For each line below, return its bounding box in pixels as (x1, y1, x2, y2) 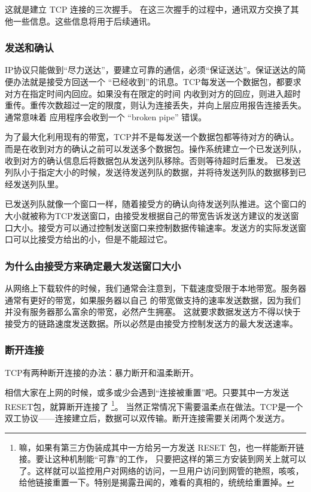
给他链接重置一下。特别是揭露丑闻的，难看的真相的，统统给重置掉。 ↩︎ (19, 476, 294, 488)
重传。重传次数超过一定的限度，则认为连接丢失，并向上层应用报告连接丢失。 (5, 99, 306, 111)
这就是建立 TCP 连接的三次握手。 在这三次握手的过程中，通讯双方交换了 (5, 3, 291, 15)
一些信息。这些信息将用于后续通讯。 (13, 14, 155, 27)
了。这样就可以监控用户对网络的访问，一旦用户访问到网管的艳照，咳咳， (19, 464, 304, 476)
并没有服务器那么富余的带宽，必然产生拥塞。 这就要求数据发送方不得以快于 (5, 305, 301, 318)
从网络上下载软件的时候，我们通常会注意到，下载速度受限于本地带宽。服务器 (5, 281, 306, 294)
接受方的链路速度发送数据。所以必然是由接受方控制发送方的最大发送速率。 (5, 317, 298, 329)
